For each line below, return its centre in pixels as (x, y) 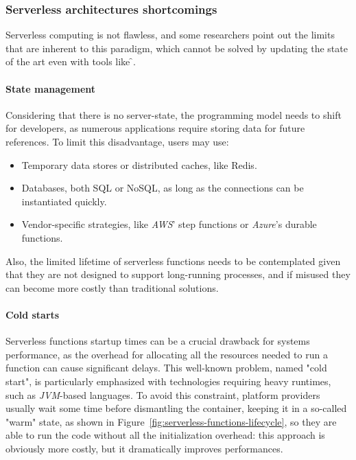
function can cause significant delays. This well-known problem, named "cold (166, 368)
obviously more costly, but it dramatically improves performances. (144, 448)
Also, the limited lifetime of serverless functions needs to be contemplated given (173, 261)
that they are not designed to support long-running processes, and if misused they (178, 274)
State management (51, 88)
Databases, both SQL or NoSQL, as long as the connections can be (163, 188)
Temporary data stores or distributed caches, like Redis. (139, 164)
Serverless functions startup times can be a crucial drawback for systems (158, 341)
